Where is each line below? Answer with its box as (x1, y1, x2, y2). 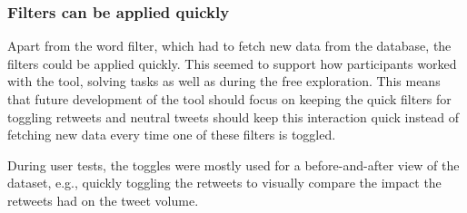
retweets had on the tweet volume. (7, 190, 199, 209)
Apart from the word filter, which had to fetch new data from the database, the (7, 36, 452, 55)
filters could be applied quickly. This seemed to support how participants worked (7, 53, 457, 73)
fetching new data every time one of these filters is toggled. (7, 125, 336, 144)
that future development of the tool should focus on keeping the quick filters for (7, 90, 452, 108)
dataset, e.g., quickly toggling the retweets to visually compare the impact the (7, 173, 442, 192)
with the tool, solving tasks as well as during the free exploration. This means (7, 72, 441, 91)
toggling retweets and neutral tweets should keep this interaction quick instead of (7, 107, 460, 126)
